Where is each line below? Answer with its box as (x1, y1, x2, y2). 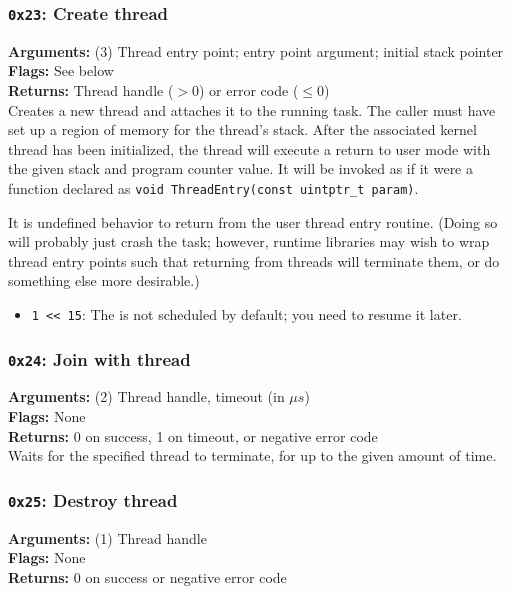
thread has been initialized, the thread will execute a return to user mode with (8, 138, 491, 159)
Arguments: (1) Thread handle (8, 527, 207, 548)
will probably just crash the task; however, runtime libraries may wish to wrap (8, 231, 490, 252)
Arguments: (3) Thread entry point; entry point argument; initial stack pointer (8, 40, 504, 61)
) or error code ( (199, 79, 299, 100)
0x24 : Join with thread (8, 346, 191, 371)
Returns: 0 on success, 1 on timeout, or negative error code (8, 425, 378, 446)
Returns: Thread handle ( (8, 79, 174, 100)
